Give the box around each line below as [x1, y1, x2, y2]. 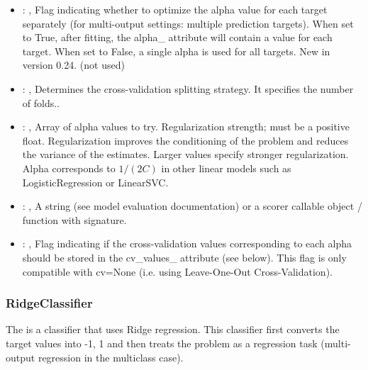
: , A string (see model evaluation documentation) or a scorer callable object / [22, 198, 362, 213]
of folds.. [22, 95, 60, 110]
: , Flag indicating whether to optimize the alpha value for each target [22, 2, 328, 16]
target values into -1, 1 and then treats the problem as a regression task [6, 335, 318, 350]
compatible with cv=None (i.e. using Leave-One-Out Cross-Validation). [22, 264, 333, 279]
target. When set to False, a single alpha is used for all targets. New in [22, 43, 330, 58]
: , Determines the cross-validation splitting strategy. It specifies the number [22, 81, 354, 96]
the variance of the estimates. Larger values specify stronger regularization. [22, 147, 349, 162]
